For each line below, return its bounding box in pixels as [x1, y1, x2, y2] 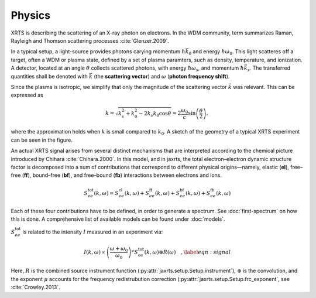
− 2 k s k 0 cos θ [138, 110, 171, 118]
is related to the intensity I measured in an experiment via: [22, 228, 163, 235]
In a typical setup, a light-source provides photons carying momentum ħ [11, 48, 186, 55]
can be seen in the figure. [11, 136, 73, 143]
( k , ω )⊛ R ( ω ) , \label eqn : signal [144, 249, 231, 256]
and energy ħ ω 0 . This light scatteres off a [193, 48, 294, 57]
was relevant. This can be [233, 83, 295, 90]
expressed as [11, 91, 43, 99]
